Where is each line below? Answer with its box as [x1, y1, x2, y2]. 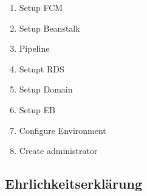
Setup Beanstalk [19, 21, 80, 34]
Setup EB [19, 103, 55, 116]
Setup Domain [19, 83, 73, 96]
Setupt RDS [19, 62, 64, 75]
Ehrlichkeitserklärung [5, 174, 142, 193]
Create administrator [19, 144, 98, 157]
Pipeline [19, 42, 50, 55]
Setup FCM [19, 1, 63, 13]
